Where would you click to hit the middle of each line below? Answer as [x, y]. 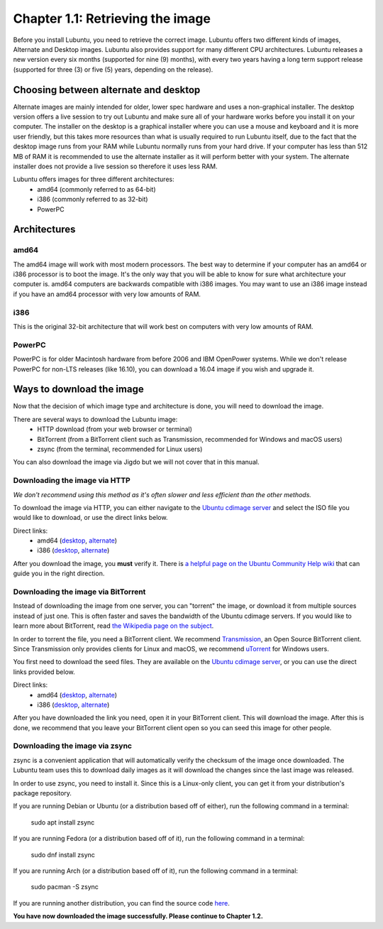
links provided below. [44, 672]
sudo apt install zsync [63, 822]
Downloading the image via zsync [73, 746]
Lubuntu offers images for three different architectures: [94, 179]
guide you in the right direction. [59, 574]
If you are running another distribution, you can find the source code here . [121, 903]
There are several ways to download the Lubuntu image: [95, 419]
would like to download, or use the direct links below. [90, 518]
